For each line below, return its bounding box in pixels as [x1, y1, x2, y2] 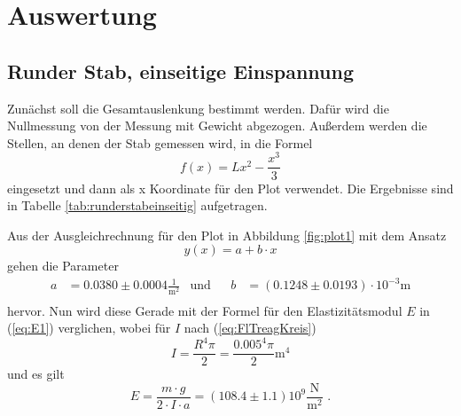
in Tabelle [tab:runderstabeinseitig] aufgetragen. [7, 196, 268, 215]
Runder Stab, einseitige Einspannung [7, 57, 354, 84]
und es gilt [7, 365, 65, 383]
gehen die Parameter [7, 256, 119, 275]
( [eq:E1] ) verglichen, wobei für [7, 318, 171, 337]
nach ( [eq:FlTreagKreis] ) [184, 318, 316, 337]
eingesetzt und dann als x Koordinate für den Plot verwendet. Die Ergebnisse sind [7, 178, 454, 197]
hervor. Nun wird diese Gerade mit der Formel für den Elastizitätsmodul [7, 301, 402, 319]
